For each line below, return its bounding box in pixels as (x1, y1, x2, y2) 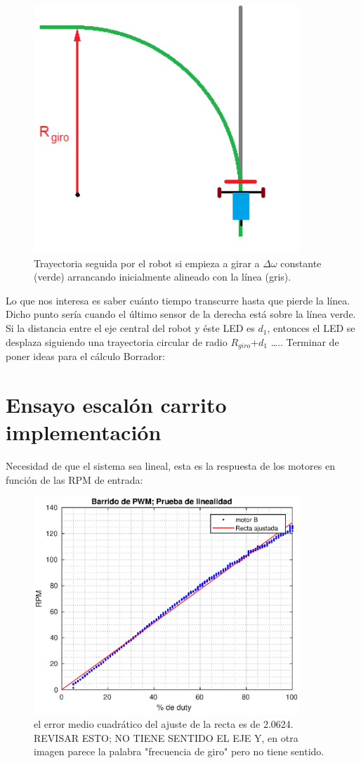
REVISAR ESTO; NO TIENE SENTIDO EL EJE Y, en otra (34, 730, 298, 745)
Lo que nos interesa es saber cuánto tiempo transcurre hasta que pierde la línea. (6, 293, 350, 307)
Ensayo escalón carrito (6, 390, 227, 418)
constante (280, 255, 322, 270)
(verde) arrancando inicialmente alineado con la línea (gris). (34, 269, 291, 284)
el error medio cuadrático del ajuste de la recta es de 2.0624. (34, 717, 294, 731)
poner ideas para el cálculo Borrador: (6, 349, 165, 364)
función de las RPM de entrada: (6, 472, 143, 487)
